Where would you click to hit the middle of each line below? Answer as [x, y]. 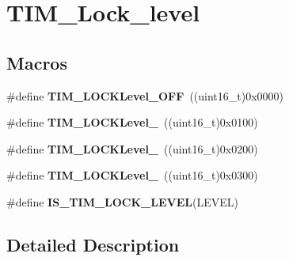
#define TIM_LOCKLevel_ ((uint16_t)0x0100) [132, 122]
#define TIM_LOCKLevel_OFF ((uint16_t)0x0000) [145, 95]
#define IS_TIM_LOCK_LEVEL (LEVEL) [122, 201]
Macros [37, 62]
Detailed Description [93, 244]
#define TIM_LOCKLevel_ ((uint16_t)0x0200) [132, 148]
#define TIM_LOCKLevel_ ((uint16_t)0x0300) [132, 175]
